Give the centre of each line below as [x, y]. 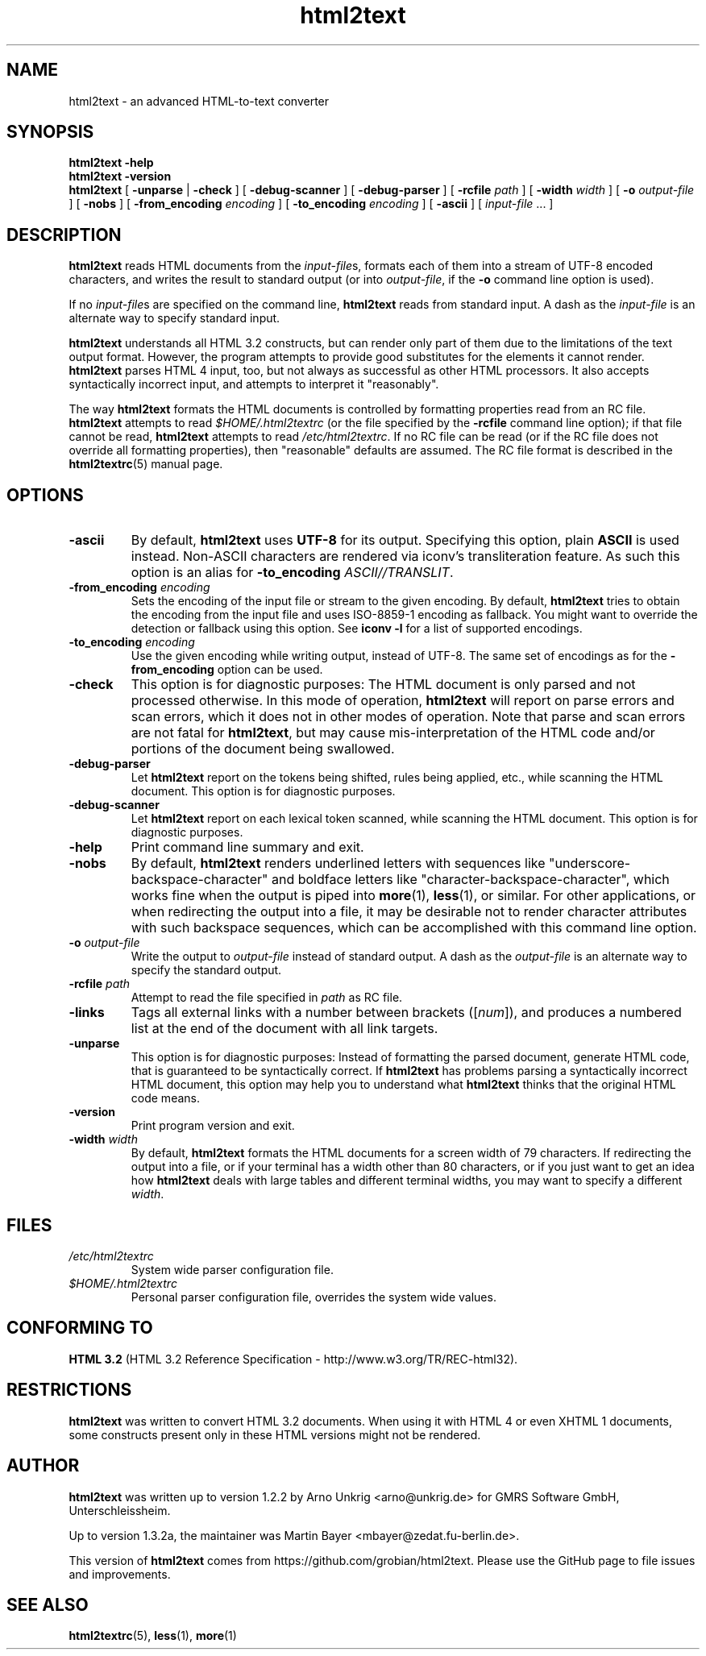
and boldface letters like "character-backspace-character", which [470, 880]
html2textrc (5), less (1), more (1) [153, 1636]
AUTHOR [43, 1466]
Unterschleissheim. [120, 1510]
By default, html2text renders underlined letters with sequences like [338, 863]
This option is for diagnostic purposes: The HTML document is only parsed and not [383, 685]
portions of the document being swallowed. [263, 749]
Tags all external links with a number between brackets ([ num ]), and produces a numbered [406, 1013]
